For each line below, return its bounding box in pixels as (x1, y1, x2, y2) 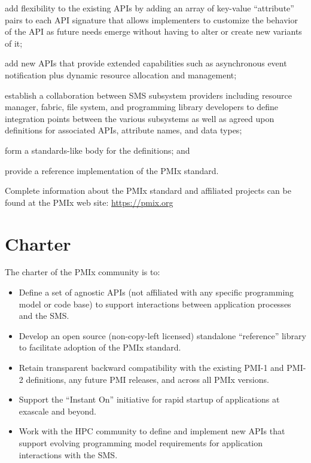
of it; (5, 36, 23, 49)
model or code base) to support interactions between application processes (19, 297, 291, 310)
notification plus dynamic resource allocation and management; (5, 68, 237, 81)
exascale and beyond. (19, 404, 96, 417)
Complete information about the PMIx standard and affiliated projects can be (5, 184, 291, 197)
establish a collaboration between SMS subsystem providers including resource (5, 89, 292, 101)
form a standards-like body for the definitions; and (5, 144, 190, 156)
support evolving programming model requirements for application (19, 436, 263, 449)
